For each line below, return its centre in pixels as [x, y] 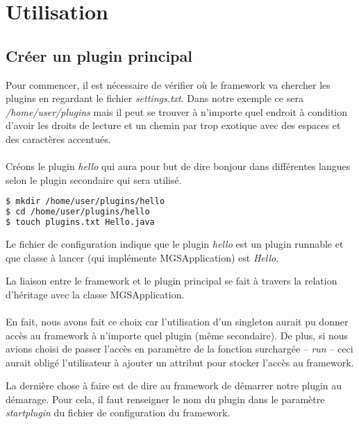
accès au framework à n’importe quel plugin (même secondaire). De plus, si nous [177, 335]
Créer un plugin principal [99, 55]
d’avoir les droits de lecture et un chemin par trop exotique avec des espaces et [173, 125]
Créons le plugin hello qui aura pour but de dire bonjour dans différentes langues [178, 166]
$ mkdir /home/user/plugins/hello [85, 202]
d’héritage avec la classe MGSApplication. [95, 294]
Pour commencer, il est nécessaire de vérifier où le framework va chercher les [168, 84]
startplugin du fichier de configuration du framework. [118, 413]
